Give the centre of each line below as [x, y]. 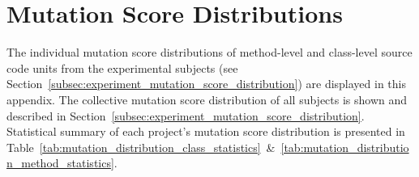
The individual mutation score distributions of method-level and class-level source [209, 52]
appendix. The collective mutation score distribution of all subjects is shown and [207, 99]
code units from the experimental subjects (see [122, 67]
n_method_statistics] [60, 163]
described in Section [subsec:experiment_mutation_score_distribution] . [186, 115]
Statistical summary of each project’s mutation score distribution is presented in [206, 131]
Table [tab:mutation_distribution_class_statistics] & [141, 147]
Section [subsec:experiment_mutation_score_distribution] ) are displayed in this [207, 84]
